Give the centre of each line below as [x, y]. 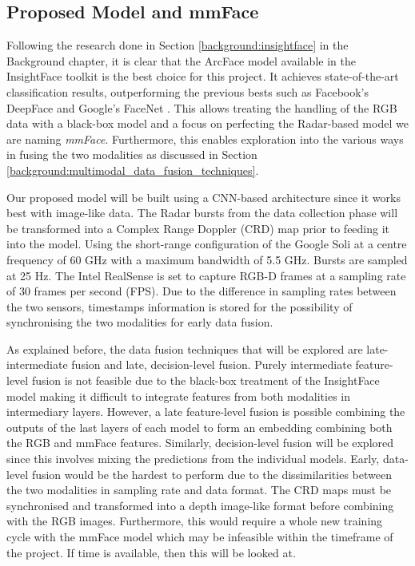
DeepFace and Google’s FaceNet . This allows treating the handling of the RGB [202, 107]
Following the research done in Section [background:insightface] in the [178, 45]
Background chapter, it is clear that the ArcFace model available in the [181, 60]
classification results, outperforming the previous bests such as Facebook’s [188, 91]
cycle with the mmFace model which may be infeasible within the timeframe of [200, 537]
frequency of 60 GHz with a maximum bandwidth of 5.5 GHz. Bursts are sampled [207, 259]
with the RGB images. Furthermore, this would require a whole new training [195, 521]
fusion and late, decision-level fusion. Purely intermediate [211, 364]
